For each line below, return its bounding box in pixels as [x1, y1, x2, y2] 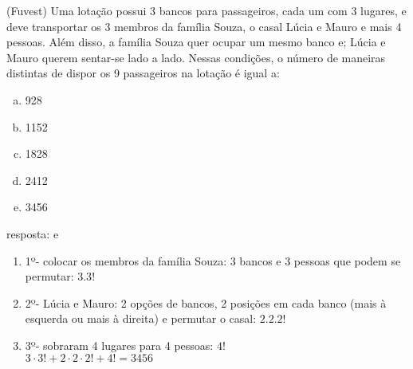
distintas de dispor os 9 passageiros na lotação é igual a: [6, 65, 280, 81]
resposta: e [6, 225, 59, 241]
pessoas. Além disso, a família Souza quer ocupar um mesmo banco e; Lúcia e [6, 33, 386, 50]
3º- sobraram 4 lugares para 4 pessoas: [25, 336, 214, 353]
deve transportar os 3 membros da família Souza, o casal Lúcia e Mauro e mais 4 [6, 18, 402, 34]
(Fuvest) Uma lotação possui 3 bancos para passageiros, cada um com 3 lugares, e [6, 2, 407, 18]
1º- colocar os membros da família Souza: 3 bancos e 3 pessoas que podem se [25, 252, 401, 269]
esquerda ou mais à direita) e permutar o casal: [25, 310, 257, 327]
